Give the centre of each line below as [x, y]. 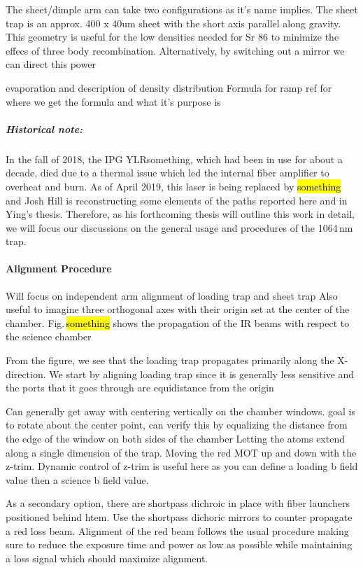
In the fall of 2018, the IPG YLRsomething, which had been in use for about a [174, 159]
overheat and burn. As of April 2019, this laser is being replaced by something [173, 186]
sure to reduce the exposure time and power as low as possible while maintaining [179, 544]
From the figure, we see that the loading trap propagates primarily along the [170, 360]
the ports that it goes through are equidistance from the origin [140, 388]
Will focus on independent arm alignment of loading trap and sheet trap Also [172, 295]
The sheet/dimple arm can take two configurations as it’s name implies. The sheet [182, 9]
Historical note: [44, 128]
